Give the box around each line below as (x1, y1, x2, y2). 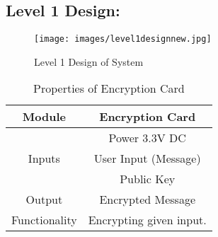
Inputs (28, 150, 60, 167)
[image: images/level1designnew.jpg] (34, 34, 212, 45)
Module (22, 108, 66, 125)
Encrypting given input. (88, 212, 207, 229)
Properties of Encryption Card (33, 80, 185, 97)
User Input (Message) (93, 150, 201, 167)
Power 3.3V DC (108, 129, 186, 146)
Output (25, 191, 63, 208)
